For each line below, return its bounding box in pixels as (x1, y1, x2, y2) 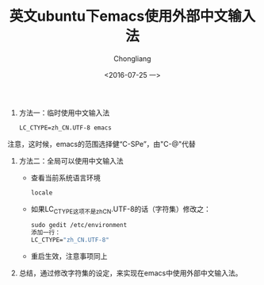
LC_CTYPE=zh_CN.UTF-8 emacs (18, 124, 112, 132)
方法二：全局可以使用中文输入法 (18, 156, 124, 165)
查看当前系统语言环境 (30, 172, 101, 183)
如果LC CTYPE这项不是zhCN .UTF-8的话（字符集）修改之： (30, 204, 212, 215)
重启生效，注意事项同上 (30, 252, 108, 261)
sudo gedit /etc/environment (30, 221, 128, 229)
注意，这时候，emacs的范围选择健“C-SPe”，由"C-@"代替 (7, 139, 196, 148)
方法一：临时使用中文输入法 (18, 108, 110, 117)
